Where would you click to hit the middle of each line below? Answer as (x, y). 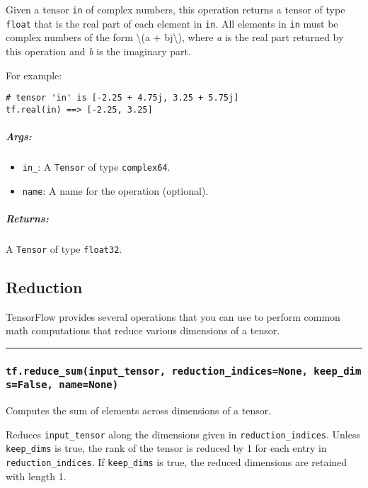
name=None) (89, 385)
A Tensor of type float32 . (64, 248)
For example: (34, 75)
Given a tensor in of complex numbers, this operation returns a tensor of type (176, 9)
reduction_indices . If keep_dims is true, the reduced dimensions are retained (177, 462)
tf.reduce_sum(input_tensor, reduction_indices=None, (157, 371)
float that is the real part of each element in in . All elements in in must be (172, 23)
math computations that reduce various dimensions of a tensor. (143, 330)
